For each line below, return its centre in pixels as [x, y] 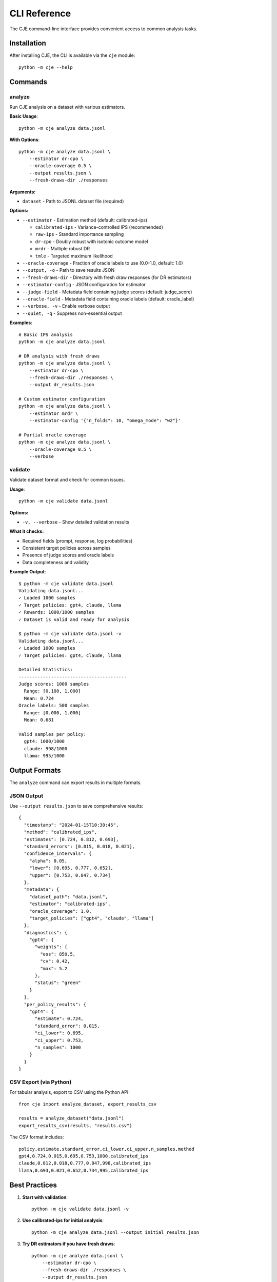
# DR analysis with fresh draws [59, 356]
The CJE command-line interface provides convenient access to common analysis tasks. [103, 29]
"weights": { [51, 947]
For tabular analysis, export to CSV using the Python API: [70, 1092]
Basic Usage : [24, 116]
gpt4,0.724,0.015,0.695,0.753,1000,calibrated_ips [84, 1156]
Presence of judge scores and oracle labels [68, 555]
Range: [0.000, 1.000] [52, 713]
